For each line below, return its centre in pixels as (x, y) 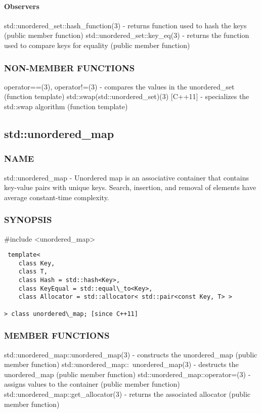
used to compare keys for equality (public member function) (97, 45)
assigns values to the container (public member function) (92, 384)
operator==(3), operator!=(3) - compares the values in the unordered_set (119, 86)
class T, (33, 272)
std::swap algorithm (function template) (66, 106)
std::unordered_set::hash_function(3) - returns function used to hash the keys (125, 25)
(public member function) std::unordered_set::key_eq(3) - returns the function (127, 35)
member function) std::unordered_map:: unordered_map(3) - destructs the (121, 364)
